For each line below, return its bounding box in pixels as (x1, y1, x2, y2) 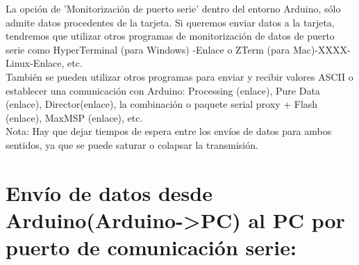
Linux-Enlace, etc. (6, 56, 83, 70)
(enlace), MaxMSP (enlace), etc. (6, 110, 143, 125)
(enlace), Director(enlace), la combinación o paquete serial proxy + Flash (6, 97, 318, 111)
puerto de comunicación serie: (6, 233, 297, 262)
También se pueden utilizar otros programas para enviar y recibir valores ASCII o (6, 69, 353, 83)
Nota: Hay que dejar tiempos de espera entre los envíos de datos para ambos (6, 124, 332, 138)
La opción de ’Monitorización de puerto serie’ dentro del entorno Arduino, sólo (6, 1, 341, 15)
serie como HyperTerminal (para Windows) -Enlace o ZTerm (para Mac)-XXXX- (6, 42, 351, 56)
